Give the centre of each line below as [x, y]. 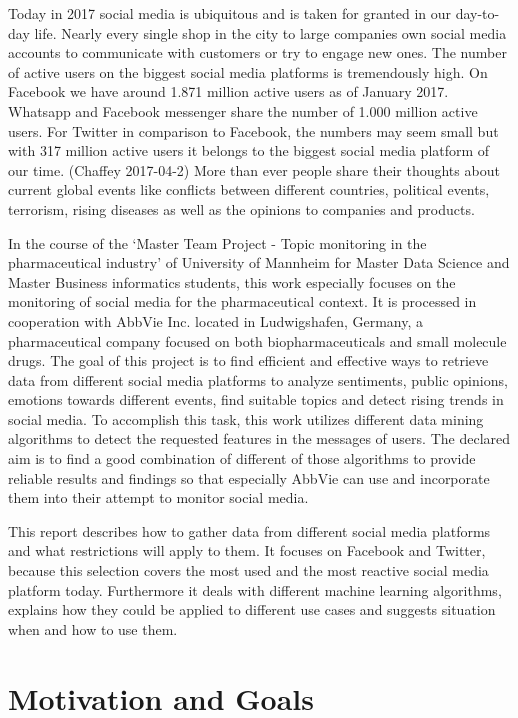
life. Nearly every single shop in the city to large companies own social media [270, 32]
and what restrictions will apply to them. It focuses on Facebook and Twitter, [247, 550]
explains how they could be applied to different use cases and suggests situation [252, 609]
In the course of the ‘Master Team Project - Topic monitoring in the [217, 242]
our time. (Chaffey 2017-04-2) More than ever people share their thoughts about [254, 169]
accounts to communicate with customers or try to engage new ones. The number [257, 52]
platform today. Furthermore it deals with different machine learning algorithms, [255, 589]
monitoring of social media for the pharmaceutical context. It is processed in [242, 301]
